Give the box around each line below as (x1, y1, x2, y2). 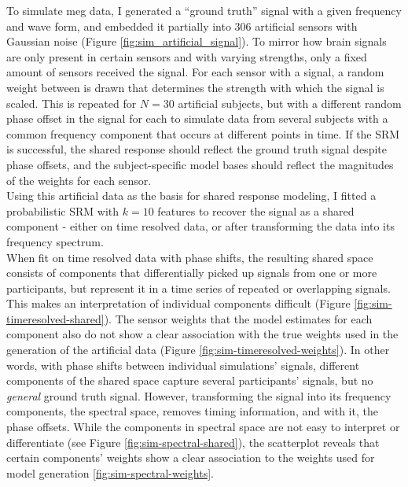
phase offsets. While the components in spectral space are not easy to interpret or (6, 419, 400, 435)
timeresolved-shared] (6, 310, 105, 327)
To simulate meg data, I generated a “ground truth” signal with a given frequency (6, 2, 402, 18)
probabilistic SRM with (6, 202, 119, 219)
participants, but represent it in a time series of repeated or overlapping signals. (6, 279, 391, 296)
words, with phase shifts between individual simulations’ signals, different (6, 356, 360, 373)
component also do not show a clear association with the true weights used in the (6, 326, 399, 342)
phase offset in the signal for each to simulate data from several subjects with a (6, 110, 388, 127)
